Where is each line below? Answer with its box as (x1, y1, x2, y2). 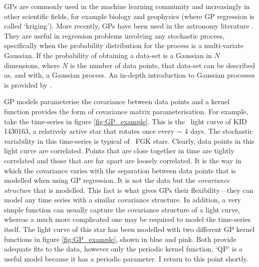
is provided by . (4, 79, 52, 90)
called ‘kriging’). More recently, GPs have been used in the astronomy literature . (4, 21, 254, 31)
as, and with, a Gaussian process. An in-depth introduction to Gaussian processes (4, 70, 255, 80)
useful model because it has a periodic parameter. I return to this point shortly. (4, 253, 248, 263)
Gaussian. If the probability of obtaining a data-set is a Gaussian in (4, 50, 212, 60)
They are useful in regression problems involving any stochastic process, (4, 30, 224, 41)
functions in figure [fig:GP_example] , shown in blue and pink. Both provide (4, 233, 236, 244)
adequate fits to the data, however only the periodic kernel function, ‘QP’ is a (4, 243, 243, 254)
